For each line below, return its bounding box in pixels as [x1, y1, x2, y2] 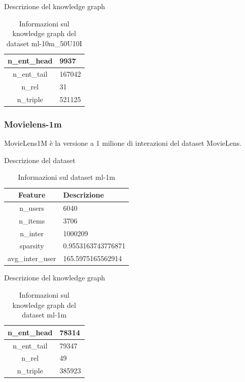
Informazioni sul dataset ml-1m [18, 172, 115, 182]
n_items [19, 215, 45, 226]
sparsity [19, 240, 44, 251]
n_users [19, 202, 45, 213]
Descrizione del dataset [4, 154, 76, 165]
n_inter [20, 228, 44, 238]
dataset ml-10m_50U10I [6, 38, 82, 48]
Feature [18, 189, 46, 200]
